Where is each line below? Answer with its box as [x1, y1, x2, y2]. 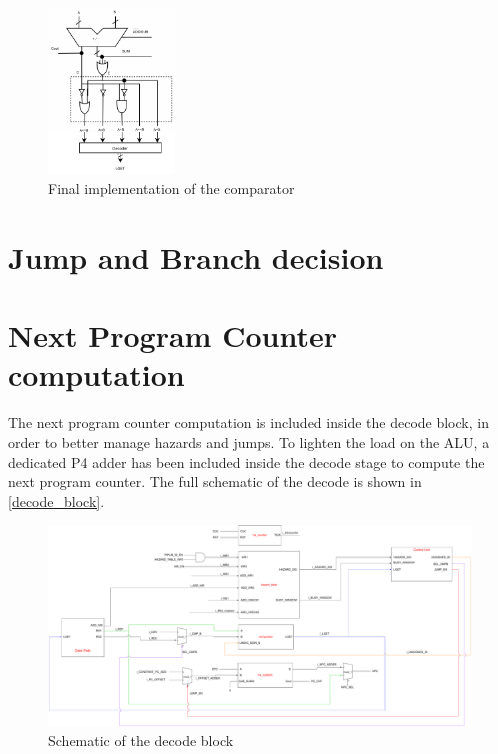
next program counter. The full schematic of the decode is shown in [8, 471, 422, 492]
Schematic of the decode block [48, 730, 234, 751]
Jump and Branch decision [8, 236, 384, 277]
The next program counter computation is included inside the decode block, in [8, 412, 489, 433]
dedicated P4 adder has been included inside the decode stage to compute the [8, 451, 485, 472]
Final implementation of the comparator [48, 178, 295, 199]
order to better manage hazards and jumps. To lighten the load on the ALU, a [8, 431, 490, 452]
